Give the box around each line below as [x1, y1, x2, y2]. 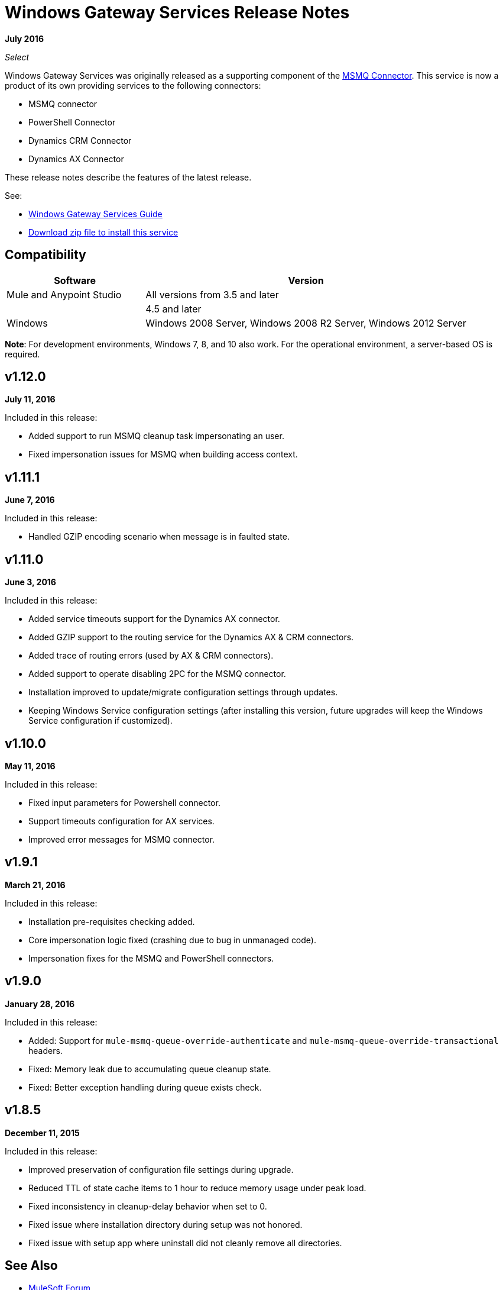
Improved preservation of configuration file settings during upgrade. [28, 1164, 294, 1175]
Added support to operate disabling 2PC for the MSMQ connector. [28, 669, 286, 679]
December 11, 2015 [5, 1127, 80, 1138]
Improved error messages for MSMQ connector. [28, 834, 215, 844]
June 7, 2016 [5, 495, 55, 505]
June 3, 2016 [5, 577, 56, 588]
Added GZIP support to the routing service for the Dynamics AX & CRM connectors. [28, 632, 354, 643]
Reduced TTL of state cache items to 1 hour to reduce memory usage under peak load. [28, 1182, 366, 1193]
